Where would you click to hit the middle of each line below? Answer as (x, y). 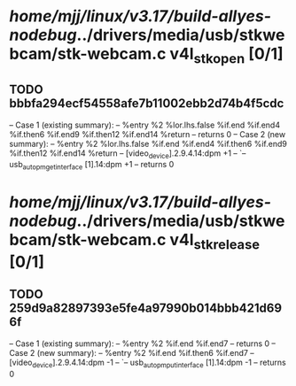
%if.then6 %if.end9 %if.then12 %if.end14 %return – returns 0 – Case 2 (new (148, 134)
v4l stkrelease (214, 242)
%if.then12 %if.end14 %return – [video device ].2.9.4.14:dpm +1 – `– (128, 154)
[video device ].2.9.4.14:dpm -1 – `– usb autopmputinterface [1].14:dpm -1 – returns (148, 363)
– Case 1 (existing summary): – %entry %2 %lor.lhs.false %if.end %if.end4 (145, 125)
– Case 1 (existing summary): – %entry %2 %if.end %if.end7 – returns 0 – (143, 344)
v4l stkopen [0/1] (226, 56)
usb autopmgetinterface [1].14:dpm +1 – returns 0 (92, 166)
